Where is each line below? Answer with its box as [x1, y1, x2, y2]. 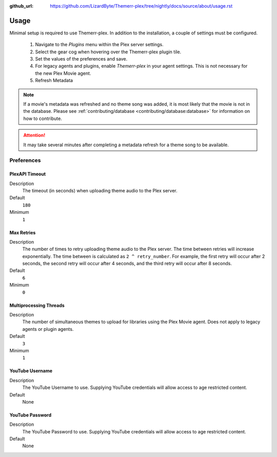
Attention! [23, 132, 46, 138]
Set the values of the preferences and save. [35, 56, 128, 62]
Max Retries [9, 229, 36, 235]
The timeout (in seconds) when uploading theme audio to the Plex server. [22, 187, 177, 193]
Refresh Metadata [35, 77, 73, 84]
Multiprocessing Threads [9, 302, 65, 308]
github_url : [9, 3, 33, 9]
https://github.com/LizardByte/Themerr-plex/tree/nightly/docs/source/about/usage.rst [50, 3, 233, 9]
